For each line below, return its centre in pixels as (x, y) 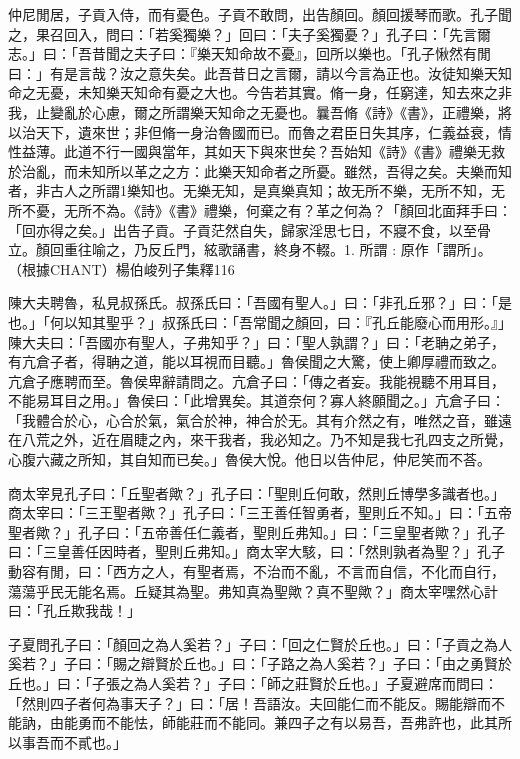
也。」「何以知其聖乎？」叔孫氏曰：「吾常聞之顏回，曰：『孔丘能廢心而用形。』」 (260, 321)
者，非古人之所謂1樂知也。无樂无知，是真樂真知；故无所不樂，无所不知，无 (256, 190)
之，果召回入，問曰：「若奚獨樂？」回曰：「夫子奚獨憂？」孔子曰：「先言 (242, 33)
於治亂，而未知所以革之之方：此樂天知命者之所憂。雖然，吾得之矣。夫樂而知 (260, 170)
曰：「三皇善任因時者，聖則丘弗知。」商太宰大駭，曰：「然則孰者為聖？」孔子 (256, 551)
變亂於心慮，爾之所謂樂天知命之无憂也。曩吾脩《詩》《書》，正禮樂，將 (280, 111)
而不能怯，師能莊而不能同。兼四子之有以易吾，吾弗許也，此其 (294, 722)
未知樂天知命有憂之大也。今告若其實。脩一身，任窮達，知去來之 (287, 92)
